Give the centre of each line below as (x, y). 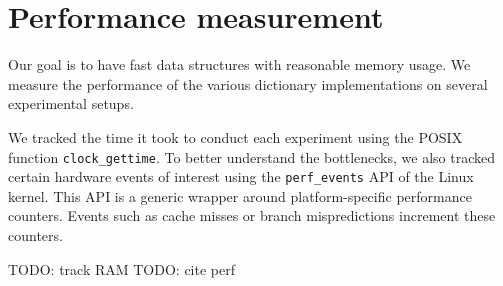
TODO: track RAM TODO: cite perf (121, 268)
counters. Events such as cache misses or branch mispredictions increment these (252, 215)
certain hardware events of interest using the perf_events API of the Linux (241, 176)
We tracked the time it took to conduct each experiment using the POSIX (235, 136)
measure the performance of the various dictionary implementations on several (248, 83)
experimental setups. (71, 103)
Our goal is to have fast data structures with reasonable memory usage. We (239, 64)
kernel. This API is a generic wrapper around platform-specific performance (240, 195)
